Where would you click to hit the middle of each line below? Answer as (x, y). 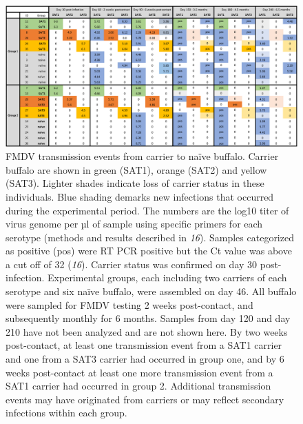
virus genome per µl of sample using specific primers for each (134, 224)
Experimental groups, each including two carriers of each (167, 277)
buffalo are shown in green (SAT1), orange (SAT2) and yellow (136, 169)
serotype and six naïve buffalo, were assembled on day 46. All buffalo (151, 291)
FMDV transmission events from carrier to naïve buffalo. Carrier (142, 156)
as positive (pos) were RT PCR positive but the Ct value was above (149, 251)
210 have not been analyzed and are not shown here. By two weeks (147, 331)
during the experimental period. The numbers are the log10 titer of (147, 210)
